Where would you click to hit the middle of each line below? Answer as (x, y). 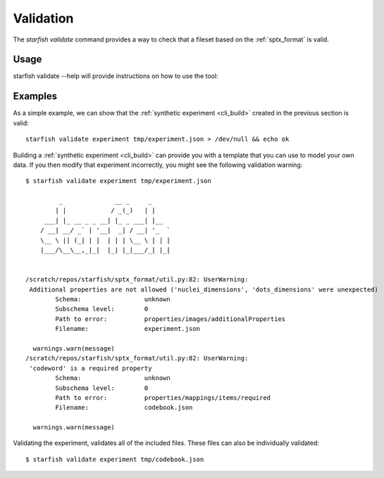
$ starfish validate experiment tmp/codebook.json (115, 459)
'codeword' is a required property (91, 368)
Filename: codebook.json (124, 408)
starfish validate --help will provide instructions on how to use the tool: (116, 76)
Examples (35, 96)
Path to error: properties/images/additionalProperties (171, 319)
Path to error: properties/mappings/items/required (163, 397)
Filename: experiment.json (128, 329)
